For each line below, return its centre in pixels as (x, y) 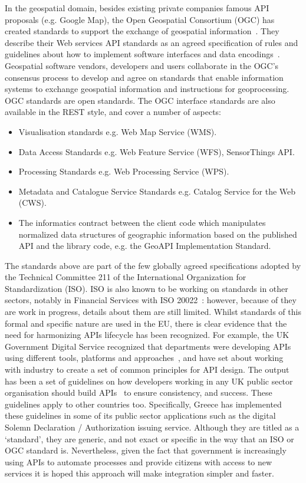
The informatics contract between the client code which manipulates (142, 222)
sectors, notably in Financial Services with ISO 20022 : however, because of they (151, 300)
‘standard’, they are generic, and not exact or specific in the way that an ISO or (149, 438)
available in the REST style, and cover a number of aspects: (113, 112)
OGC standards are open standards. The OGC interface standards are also (140, 100)
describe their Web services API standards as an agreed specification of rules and (152, 42)
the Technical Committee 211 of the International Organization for (126, 277)
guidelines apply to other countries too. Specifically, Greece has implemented (143, 404)
